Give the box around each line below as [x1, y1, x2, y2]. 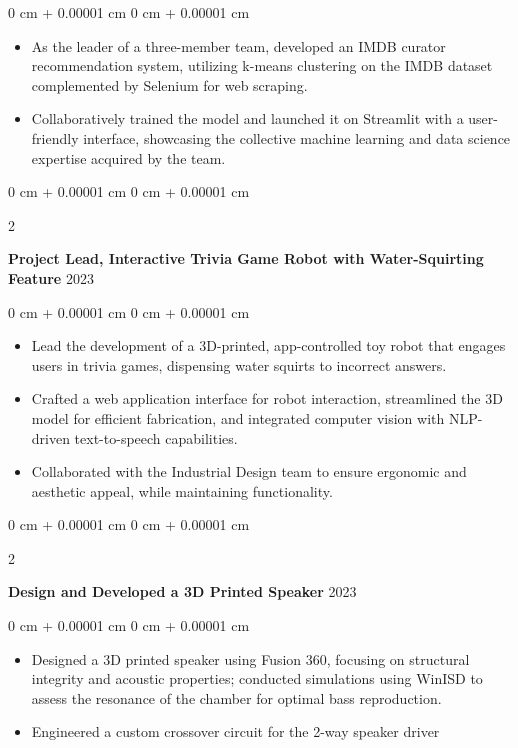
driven [31, 427, 70, 448]
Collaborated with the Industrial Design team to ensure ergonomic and [31, 461, 467, 482]
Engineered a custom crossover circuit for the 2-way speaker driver [31, 721, 440, 742]
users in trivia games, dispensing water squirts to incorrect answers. [31, 354, 447, 375]
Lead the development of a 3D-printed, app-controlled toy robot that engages [31, 335, 506, 356]
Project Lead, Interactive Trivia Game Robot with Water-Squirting [8, 248, 484, 269]
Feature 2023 [8, 267, 94, 288]
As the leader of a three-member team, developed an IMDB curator [31, 35, 446, 56]
